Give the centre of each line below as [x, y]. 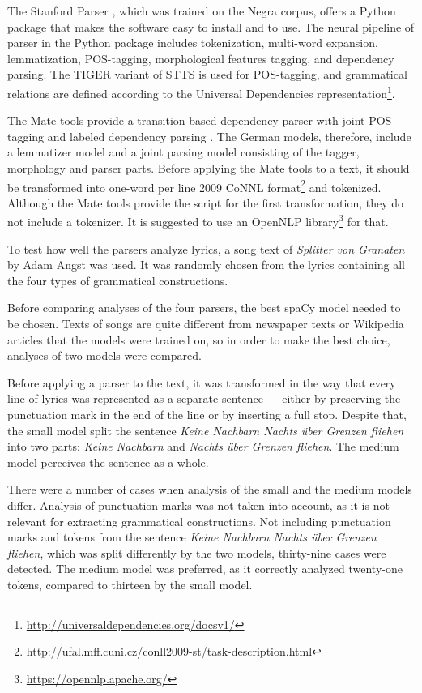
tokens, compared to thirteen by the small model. [130, 584]
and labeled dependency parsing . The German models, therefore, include [229, 136]
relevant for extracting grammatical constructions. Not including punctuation [199, 521]
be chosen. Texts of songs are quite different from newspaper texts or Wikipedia [206, 324]
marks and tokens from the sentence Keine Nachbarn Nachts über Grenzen [192, 537]
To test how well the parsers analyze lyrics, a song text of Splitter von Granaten [206, 248]
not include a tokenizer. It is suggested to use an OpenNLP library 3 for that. [198, 220]
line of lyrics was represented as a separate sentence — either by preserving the [204, 398]
